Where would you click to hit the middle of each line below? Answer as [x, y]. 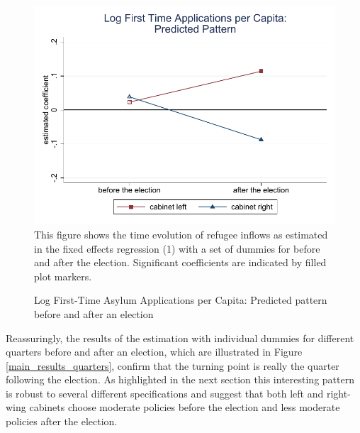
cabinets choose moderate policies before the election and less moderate [185, 407]
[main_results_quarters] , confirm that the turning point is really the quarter [173, 365]
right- [338, 393]
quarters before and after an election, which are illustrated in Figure [154, 352]
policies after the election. [62, 421]
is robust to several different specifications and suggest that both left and [165, 393]
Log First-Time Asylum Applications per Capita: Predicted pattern [181, 300]
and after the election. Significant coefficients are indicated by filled [180, 262]
